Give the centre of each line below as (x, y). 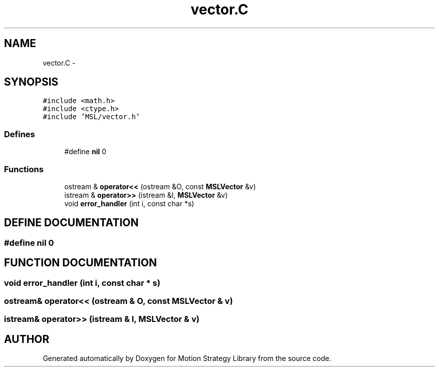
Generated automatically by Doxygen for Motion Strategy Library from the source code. (187, 358)
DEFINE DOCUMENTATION (71, 223)
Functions (24, 169)
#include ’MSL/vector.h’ (91, 117)
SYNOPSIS (31, 82)
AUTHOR (27, 339)
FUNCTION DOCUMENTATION (80, 263)
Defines (20, 134)
